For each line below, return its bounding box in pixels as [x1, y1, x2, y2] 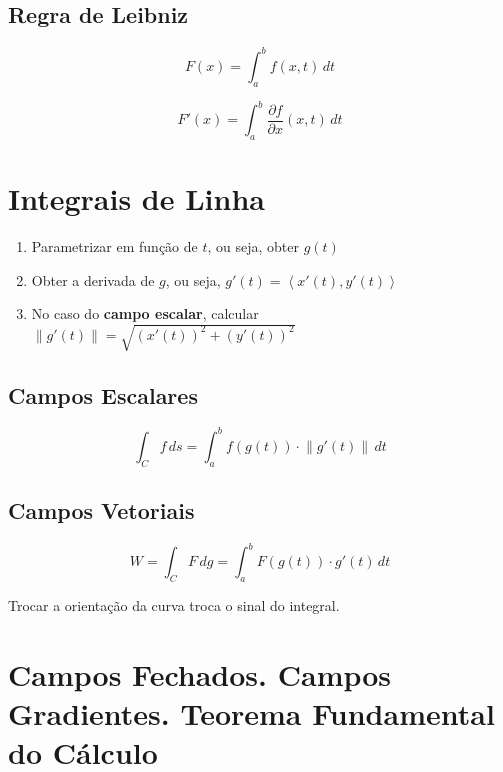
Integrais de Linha [8, 177, 265, 218]
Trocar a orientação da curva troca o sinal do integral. [8, 595, 340, 616]
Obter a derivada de [31, 269, 155, 290]
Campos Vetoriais [8, 495, 195, 526]
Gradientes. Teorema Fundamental [8, 693, 495, 734]
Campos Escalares [8, 379, 198, 410]
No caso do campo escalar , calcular [31, 303, 259, 324]
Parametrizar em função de [31, 235, 198, 256]
